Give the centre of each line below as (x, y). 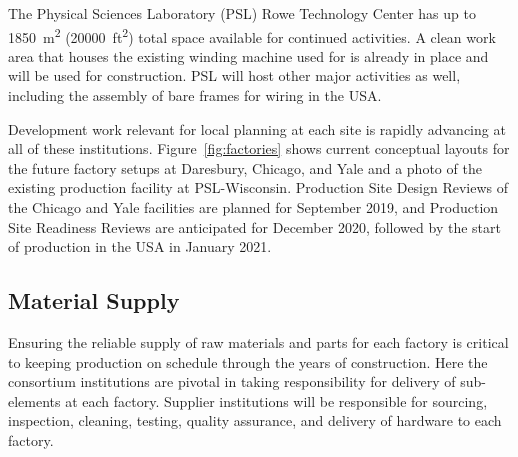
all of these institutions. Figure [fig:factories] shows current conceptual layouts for (259, 148)
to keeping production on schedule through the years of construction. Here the (248, 361)
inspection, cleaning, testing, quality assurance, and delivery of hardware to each (255, 420)
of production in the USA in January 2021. (140, 246)
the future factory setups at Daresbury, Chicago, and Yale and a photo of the (245, 167)
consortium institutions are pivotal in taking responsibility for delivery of (232, 381)
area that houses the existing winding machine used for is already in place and (248, 55)
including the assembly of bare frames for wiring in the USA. (195, 95)
